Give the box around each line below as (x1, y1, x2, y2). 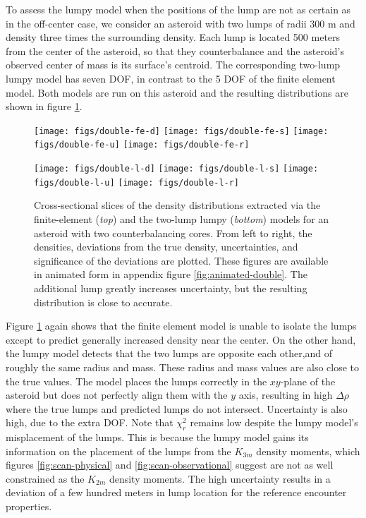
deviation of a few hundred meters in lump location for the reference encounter (6, 485, 347, 500)
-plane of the (280, 373, 336, 388)
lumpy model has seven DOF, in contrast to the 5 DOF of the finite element (6, 71, 336, 85)
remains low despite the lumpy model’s (190, 415, 358, 430)
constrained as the (6, 471, 85, 486)
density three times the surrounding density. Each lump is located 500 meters (6, 30, 341, 44)
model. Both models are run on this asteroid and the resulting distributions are (6, 85, 348, 100)
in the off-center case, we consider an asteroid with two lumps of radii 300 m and (6, 16, 355, 30)
